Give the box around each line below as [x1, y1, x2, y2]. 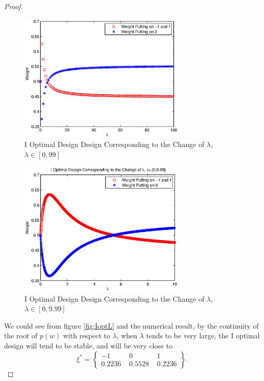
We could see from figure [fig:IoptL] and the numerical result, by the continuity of [4, 320, 259, 331]
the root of [4, 330, 38, 341]
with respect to [63, 330, 110, 341]
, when [116, 330, 137, 341]
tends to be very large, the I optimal [146, 330, 260, 341]
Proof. [4, 1, 23, 11]
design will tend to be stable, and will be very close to [4, 340, 173, 350]
